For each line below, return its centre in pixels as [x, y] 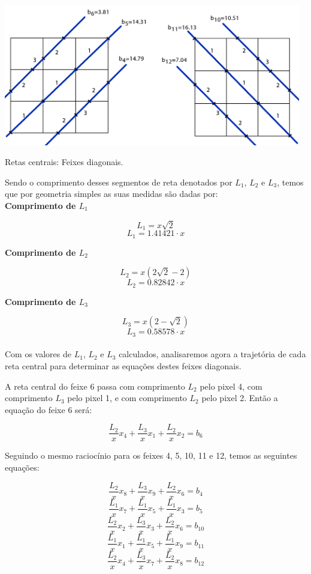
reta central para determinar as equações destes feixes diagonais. [123, 365]
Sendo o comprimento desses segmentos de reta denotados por [119, 182]
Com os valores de [38, 354]
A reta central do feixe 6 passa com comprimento [95, 386]
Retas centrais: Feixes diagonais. [64, 162]
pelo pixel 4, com [231, 386]
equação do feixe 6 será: [49, 409]
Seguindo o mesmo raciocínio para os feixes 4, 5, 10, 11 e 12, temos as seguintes [151, 455]
